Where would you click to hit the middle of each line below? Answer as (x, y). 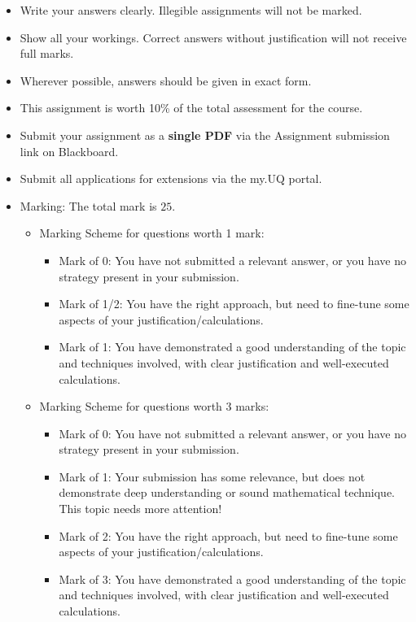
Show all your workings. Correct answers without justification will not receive (213, 37)
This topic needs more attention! (140, 509)
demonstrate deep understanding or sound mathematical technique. (227, 492)
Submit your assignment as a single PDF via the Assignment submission (205, 135)
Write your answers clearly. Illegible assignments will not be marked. (191, 10)
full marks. (47, 53)
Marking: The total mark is (88, 205)
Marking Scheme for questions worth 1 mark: (152, 233)
